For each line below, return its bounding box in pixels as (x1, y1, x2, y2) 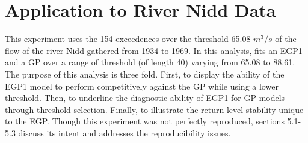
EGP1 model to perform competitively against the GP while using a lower (5, 79, 279, 92)
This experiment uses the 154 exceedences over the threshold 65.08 (5, 32, 251, 45)
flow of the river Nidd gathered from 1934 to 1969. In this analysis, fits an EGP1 (5, 44, 303, 56)
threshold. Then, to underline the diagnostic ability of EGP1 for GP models (5, 91, 285, 104)
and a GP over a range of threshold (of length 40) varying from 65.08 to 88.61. (5, 56, 295, 68)
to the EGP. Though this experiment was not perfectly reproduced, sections (5, 115, 285, 127)
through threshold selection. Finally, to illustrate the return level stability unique (5, 103, 304, 115)
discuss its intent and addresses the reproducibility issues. (18, 126, 231, 139)
